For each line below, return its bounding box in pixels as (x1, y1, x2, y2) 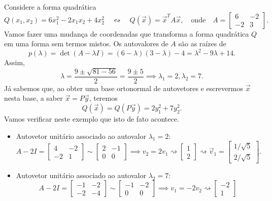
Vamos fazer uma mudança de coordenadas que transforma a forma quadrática (4, 28, 249, 39)
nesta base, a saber (4, 93, 63, 103)
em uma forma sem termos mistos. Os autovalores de (4, 38, 168, 49)
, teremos (89, 93, 118, 103)
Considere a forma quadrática (4, 2, 96, 12)
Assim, (4, 57, 25, 68)
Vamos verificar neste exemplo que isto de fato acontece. (4, 113, 179, 124)
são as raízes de (178, 38, 226, 49)
